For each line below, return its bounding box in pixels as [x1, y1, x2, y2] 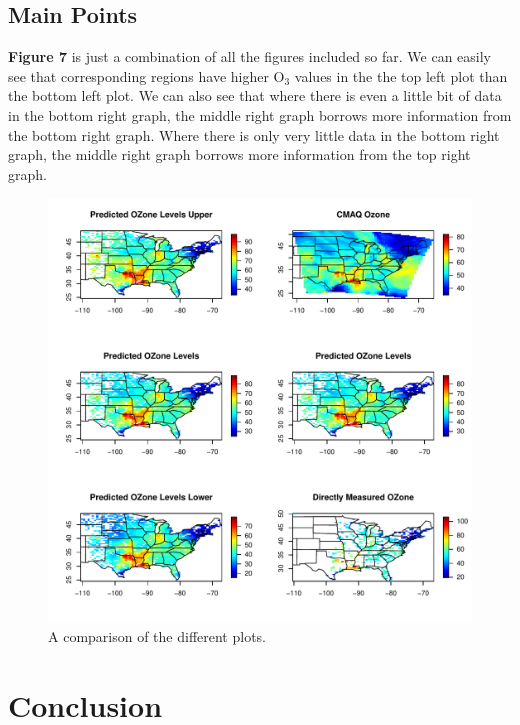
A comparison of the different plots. [48, 625, 267, 646]
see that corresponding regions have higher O [8, 65, 285, 86]
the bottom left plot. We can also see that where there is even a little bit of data [8, 85, 502, 106]
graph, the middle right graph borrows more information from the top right [8, 144, 471, 165]
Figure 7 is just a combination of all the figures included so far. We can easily [8, 46, 491, 67]
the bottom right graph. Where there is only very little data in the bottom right [8, 124, 500, 145]
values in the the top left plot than [294, 65, 508, 86]
